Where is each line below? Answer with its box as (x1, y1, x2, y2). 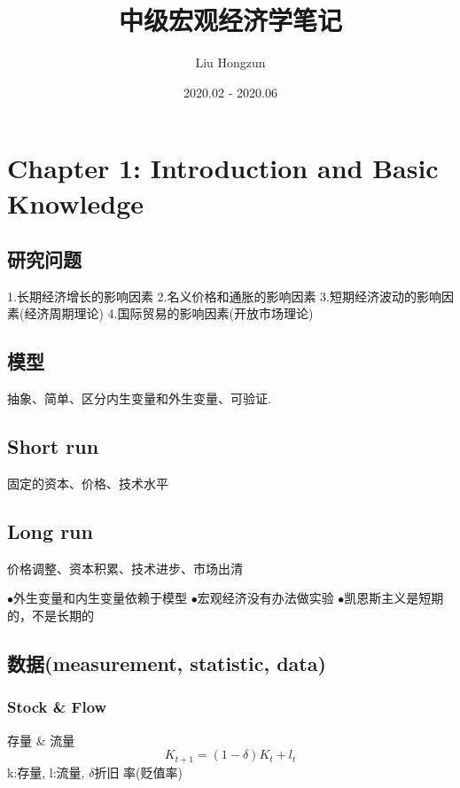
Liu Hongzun (195, 53, 266, 72)
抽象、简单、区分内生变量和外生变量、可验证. (7, 389, 271, 408)
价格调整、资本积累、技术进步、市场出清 (7, 558, 243, 577)
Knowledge (7, 184, 144, 221)
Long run (7, 518, 93, 545)
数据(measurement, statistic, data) (7, 650, 326, 677)
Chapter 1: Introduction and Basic (7, 150, 439, 186)
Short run (7, 433, 99, 460)
